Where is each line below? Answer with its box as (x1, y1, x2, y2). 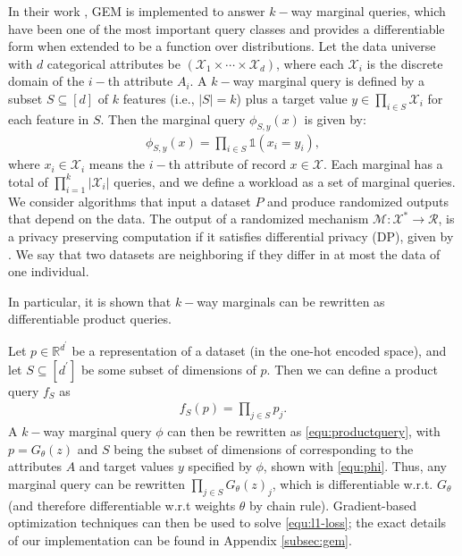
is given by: (304, 109, 366, 128)
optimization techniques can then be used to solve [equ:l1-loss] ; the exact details (8, 513, 447, 532)
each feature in (8, 109, 89, 128)
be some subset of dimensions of (80, 359, 256, 378)
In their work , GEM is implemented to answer (8, 2, 265, 20)
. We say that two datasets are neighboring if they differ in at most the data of (8, 244, 441, 263)
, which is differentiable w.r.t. (272, 474, 433, 493)
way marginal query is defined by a (232, 72, 425, 90)
